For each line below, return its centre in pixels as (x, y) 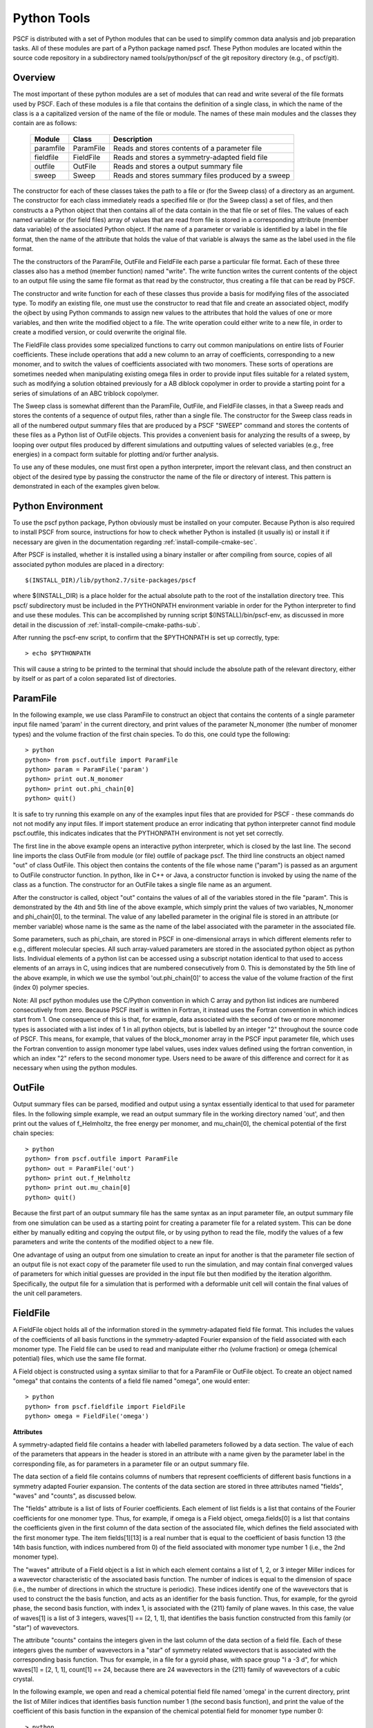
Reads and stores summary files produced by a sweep (201, 175)
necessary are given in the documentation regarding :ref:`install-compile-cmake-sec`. (135, 542)
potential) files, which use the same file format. (79, 1359)
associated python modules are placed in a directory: (88, 564)
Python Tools (51, 18)
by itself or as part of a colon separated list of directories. (95, 679)
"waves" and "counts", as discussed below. (75, 1496)
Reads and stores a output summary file (178, 166)
